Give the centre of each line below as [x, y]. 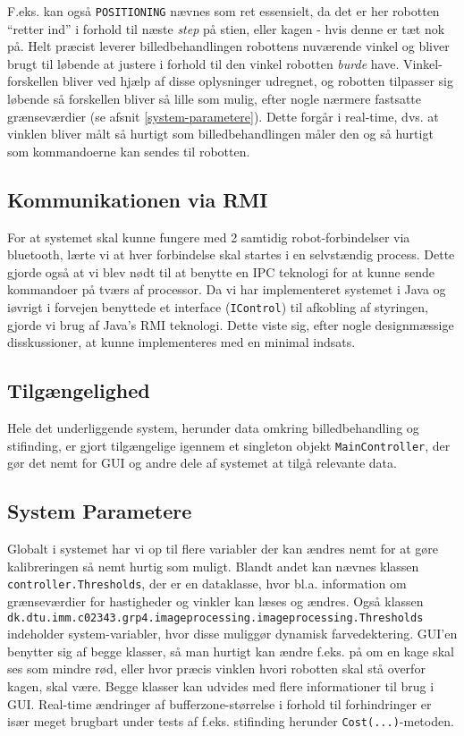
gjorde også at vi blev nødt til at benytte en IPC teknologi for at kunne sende [221, 271]
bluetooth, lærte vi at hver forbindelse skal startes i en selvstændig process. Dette [231, 254]
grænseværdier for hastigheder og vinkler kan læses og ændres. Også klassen [215, 601]
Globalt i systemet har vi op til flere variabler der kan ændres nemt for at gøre [223, 549]
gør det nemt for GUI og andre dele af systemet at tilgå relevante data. [202, 463]
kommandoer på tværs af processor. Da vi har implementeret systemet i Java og [227, 289]
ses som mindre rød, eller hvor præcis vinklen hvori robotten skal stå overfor [216, 668]
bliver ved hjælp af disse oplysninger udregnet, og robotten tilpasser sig [257, 81]
